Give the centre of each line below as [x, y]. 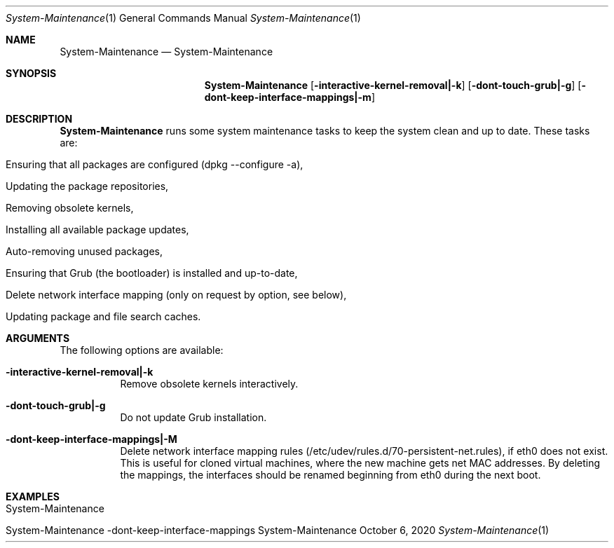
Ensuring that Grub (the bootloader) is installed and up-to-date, [152, 273]
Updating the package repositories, [87, 186]
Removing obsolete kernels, [70, 208]
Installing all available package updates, [97, 230]
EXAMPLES [33, 496]
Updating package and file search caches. [103, 316]
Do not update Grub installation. [193, 417]
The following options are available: [142, 350]
